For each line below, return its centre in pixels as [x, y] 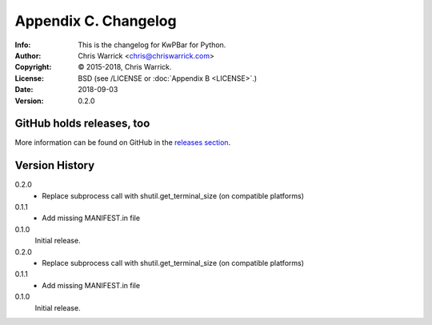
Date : [24, 90]
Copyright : [33, 67]
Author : [28, 55]
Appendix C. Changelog [96, 21]
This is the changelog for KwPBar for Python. [152, 45]
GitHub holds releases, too [82, 124]
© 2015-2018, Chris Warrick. [125, 67]
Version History [55, 165]
